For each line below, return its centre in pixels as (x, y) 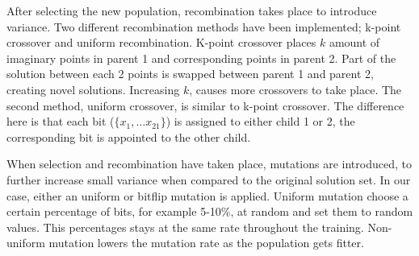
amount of (354, 42)
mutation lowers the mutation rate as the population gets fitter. (206, 243)
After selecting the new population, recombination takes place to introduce (192, 10)
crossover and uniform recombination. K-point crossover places (161, 42)
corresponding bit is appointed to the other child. (129, 136)
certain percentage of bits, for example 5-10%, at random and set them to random (210, 211)
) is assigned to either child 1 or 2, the (260, 121)
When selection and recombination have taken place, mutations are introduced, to (209, 164)
